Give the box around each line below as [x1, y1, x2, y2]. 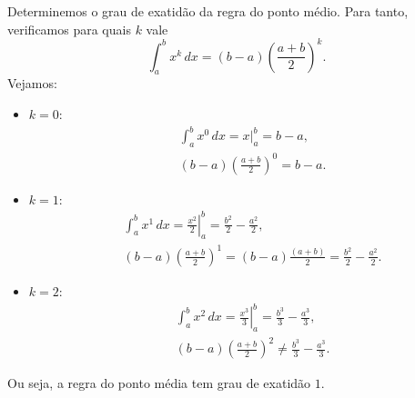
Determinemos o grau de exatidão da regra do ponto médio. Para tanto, [7, 2, 409, 20]
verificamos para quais [7, 19, 131, 38]
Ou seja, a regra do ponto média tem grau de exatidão [7, 373, 311, 393]
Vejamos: [7, 74, 57, 93]
